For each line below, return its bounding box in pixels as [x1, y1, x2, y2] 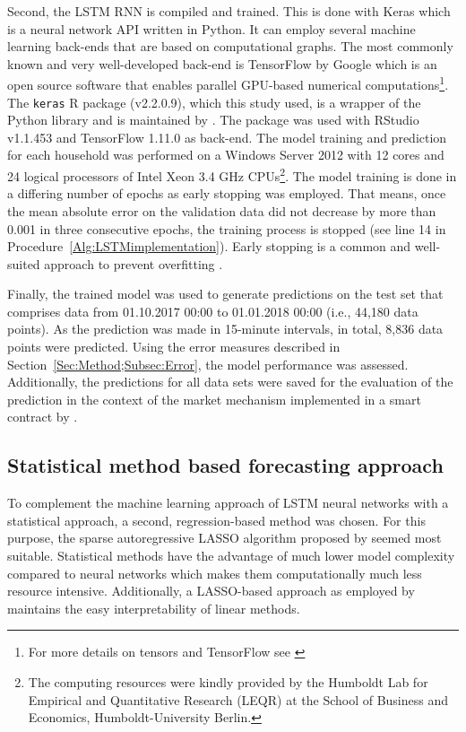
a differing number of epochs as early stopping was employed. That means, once [7, 184, 446, 203]
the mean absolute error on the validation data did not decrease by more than [7, 201, 436, 220]
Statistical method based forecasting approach [7, 451, 444, 479]
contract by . [7, 407, 78, 426]
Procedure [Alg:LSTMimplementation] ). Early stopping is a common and [7, 237, 411, 256]
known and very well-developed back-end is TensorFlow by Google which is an [7, 54, 437, 73]
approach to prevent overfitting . [44, 254, 223, 273]
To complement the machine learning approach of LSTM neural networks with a [7, 493, 449, 512]
